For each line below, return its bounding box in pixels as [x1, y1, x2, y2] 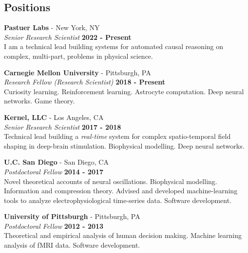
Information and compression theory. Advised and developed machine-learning [4, 186, 238, 196]
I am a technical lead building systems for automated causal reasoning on [4, 41, 224, 51]
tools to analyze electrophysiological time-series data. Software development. [4, 195, 232, 205]
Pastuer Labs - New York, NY [4, 22, 100, 33]
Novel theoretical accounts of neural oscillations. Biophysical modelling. [4, 176, 217, 186]
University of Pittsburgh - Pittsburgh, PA [4, 211, 140, 221]
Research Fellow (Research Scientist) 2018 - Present [4, 77, 166, 87]
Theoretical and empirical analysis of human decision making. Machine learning [4, 230, 242, 240]
